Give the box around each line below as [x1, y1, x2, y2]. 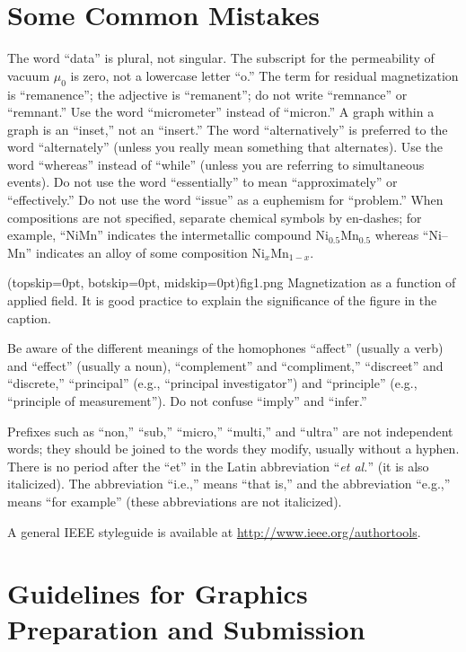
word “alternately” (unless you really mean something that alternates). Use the [7, 137, 444, 156]
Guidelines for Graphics [7, 575, 308, 612]
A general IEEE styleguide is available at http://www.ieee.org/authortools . [7, 522, 421, 541]
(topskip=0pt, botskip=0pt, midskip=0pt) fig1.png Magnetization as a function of [7, 273, 456, 292]
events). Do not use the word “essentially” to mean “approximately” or [7, 172, 398, 191]
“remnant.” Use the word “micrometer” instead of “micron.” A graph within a [7, 102, 435, 121]
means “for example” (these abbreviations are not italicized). [7, 491, 342, 510]
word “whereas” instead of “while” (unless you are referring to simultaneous [7, 154, 425, 173]
